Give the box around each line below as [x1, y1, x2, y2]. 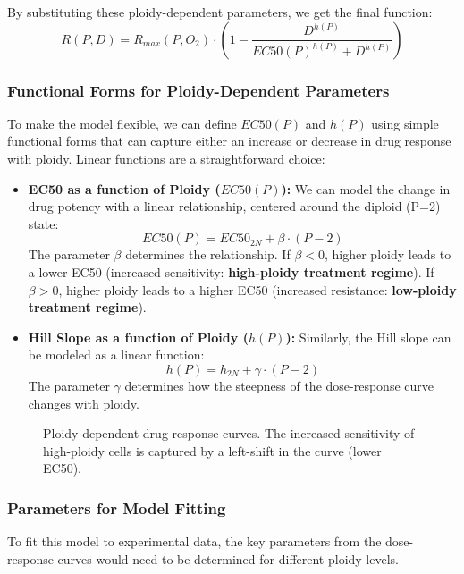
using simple [371, 114, 439, 132]
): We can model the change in [281, 179, 451, 198]
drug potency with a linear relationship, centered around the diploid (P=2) [28, 197, 441, 215]
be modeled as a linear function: [28, 345, 205, 364]
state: [28, 214, 59, 232]
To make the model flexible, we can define [7, 114, 237, 132]
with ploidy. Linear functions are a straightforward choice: [7, 149, 325, 167]
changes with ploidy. [28, 393, 139, 412]
